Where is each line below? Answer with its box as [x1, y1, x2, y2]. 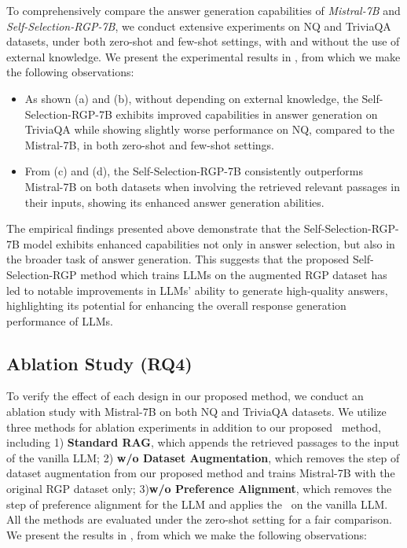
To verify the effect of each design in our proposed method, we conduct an [6, 388, 364, 404]
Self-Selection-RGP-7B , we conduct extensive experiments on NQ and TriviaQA [6, 17, 391, 34]
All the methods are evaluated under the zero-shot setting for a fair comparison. [6, 511, 392, 528]
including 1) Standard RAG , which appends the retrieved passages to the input [6, 434, 400, 451]
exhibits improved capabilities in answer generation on [115, 105, 378, 122]
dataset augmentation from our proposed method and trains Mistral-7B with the [6, 465, 395, 481]
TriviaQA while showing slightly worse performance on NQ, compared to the [24, 121, 394, 138]
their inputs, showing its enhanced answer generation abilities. [24, 193, 324, 210]
